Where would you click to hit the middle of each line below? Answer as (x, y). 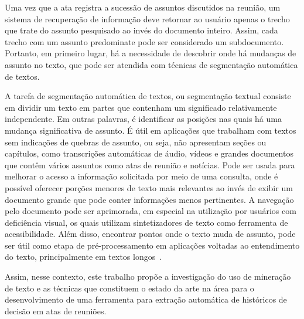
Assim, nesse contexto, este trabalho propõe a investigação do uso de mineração (148, 276)
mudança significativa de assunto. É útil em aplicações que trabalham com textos (151, 130)
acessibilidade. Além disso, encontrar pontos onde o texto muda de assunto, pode (150, 234)
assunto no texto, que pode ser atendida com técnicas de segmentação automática (151, 64)
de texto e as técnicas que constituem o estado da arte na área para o (129, 288)
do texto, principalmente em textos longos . (83, 257)
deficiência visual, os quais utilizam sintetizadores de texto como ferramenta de (146, 222)
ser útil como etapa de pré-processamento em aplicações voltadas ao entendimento (152, 245)
